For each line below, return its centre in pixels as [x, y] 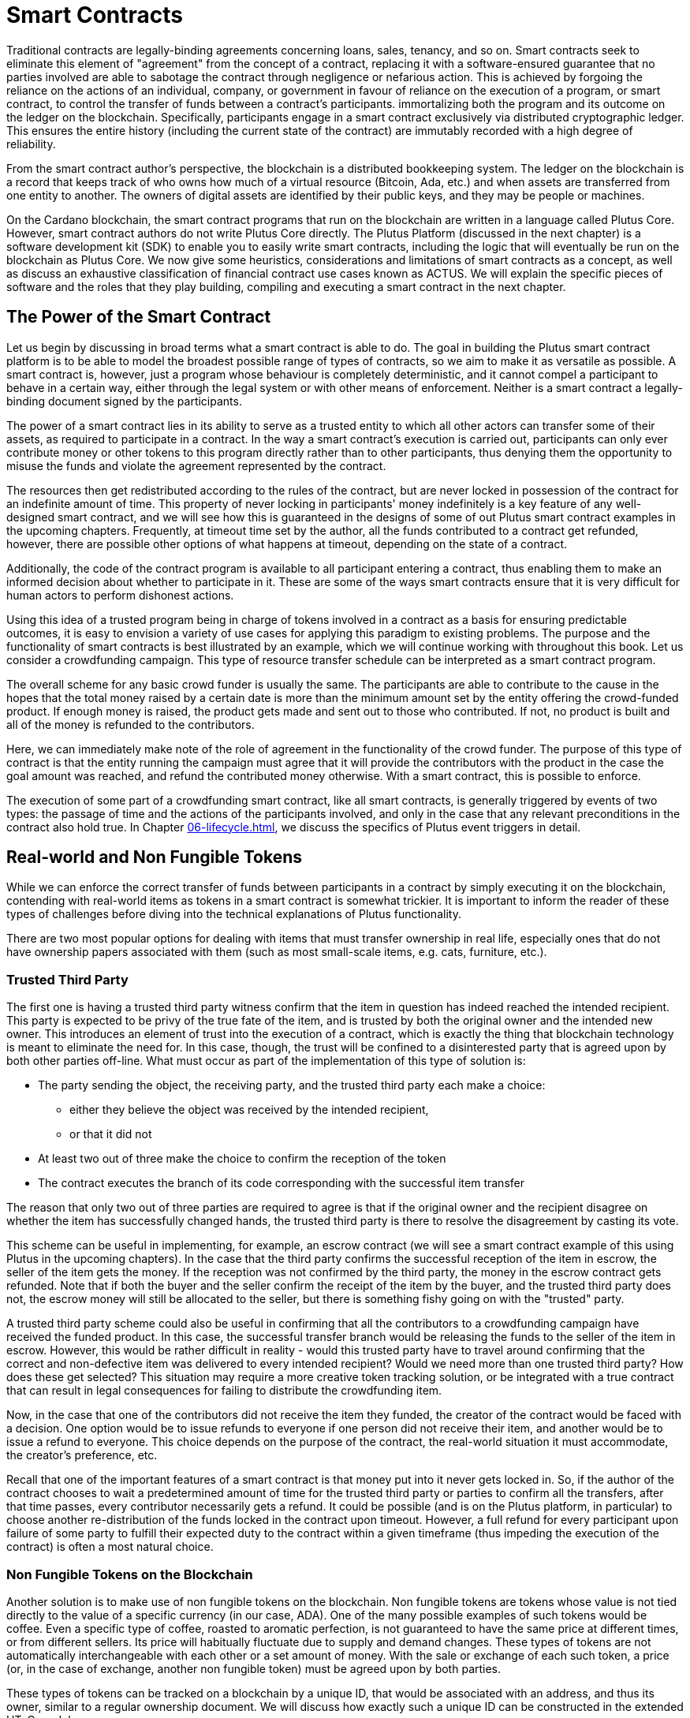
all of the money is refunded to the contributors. [131, 724]
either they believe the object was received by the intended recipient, [249, 1110]
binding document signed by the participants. [124, 401]
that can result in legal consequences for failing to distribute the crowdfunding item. [224, 1391]
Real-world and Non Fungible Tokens [155, 857]
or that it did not [111, 1134]
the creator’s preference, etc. [82, 1455]
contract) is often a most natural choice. [110, 1547]
